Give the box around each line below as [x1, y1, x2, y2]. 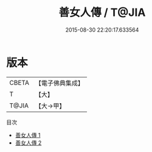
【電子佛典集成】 [35, 79, 84, 87]
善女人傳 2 [15, 139, 42, 147]
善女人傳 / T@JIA [58, 5, 146, 20]
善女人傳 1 [15, 131, 41, 139]
